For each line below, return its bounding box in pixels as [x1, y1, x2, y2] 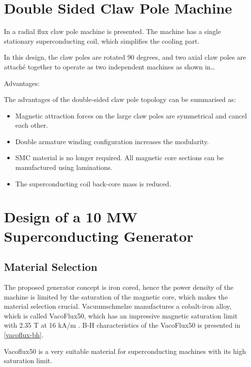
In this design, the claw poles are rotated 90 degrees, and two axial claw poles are [4, 52, 246, 62]
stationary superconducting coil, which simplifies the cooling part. [4, 35, 200, 46]
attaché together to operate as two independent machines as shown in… [4, 61, 215, 71]
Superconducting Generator [4, 226, 193, 246]
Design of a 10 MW [4, 207, 138, 227]
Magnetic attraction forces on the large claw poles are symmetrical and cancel [15, 110, 247, 120]
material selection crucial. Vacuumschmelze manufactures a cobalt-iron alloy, [4, 301, 232, 311]
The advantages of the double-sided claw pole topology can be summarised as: [4, 94, 236, 104]
